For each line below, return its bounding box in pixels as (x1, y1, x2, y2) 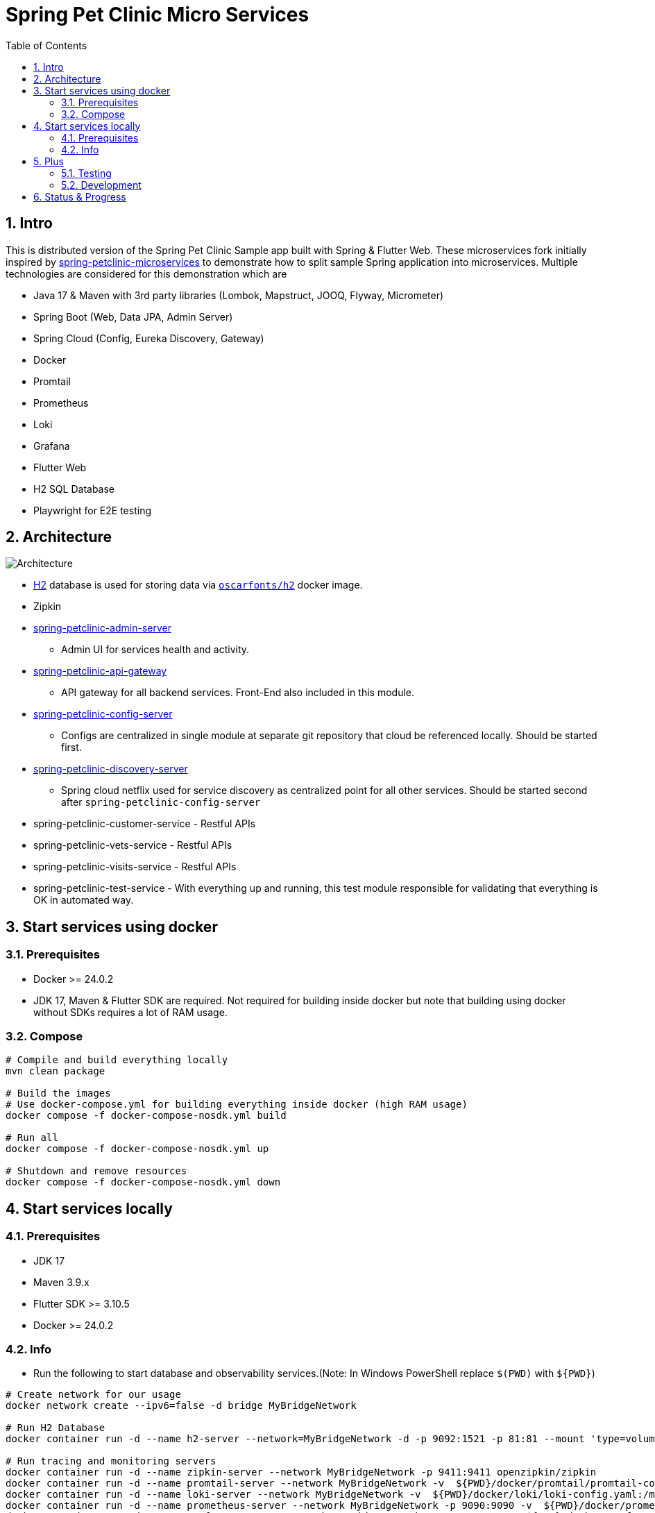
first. (61, 741, 82, 754)
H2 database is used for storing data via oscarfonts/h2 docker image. (33, 579, 363, 591)
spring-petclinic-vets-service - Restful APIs (33, 839, 232, 852)
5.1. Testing (61, 167, 112, 179)
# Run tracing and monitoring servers (6, 1455, 216, 1467)
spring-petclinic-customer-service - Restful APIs (33, 818, 256, 830)
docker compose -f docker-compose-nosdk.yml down (6, 1176, 281, 1188)
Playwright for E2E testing (33, 504, 151, 516)
